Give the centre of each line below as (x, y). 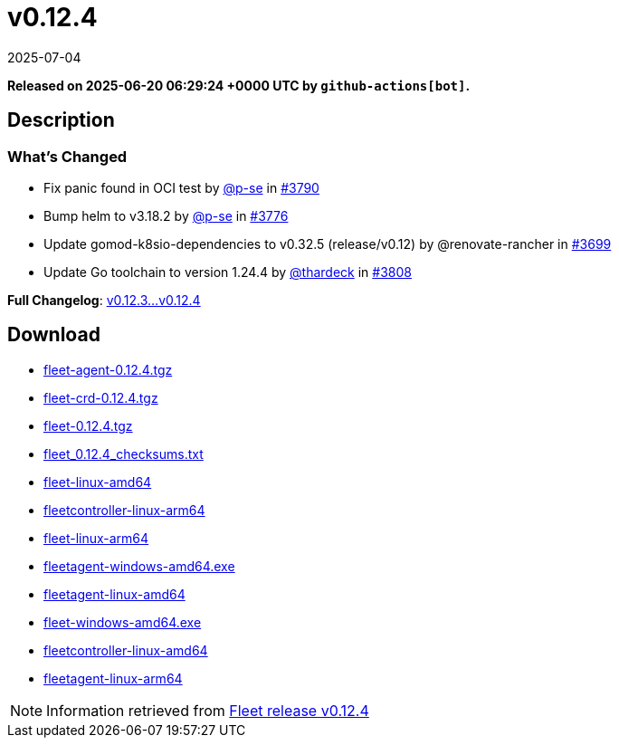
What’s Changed (67, 156)
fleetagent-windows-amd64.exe (139, 566)
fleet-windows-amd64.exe (123, 622)
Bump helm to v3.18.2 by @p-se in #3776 (166, 215)
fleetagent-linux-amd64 (114, 594)
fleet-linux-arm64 (96, 538)
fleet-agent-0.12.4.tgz (108, 369)
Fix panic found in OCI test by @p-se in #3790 (181, 187)
